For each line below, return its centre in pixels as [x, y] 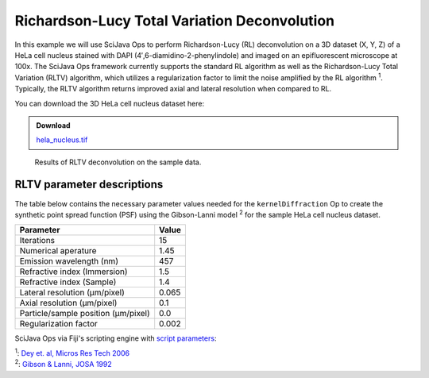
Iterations [37, 241]
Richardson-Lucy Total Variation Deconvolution [175, 21]
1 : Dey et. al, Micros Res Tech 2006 [72, 352]
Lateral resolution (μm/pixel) [72, 292]
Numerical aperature [58, 251]
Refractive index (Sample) [68, 282]
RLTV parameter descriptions [89, 185]
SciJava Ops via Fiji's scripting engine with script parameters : [116, 338]
